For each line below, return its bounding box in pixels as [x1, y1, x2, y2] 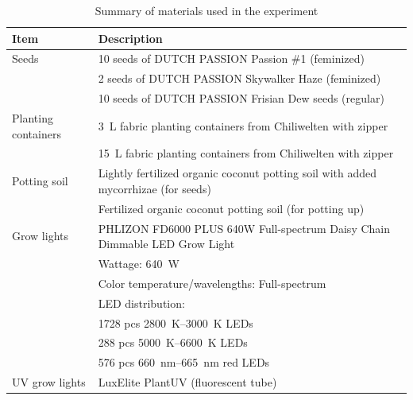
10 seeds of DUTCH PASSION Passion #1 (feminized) [98, 50, 365, 67]
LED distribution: [98, 294, 185, 311]
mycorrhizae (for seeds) [98, 180, 211, 196]
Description [98, 29, 163, 46]
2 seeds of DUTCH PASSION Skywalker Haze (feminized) [98, 70, 381, 87]
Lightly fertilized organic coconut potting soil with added [98, 165, 377, 181]
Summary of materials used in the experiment [95, 2, 318, 18]
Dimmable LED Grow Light [98, 235, 235, 252]
